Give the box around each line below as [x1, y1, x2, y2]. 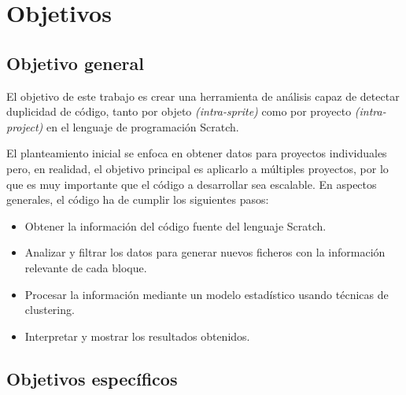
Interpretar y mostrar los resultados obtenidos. [24, 327, 250, 344]
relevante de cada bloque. [24, 259, 147, 275]
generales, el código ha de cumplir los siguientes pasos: [6, 191, 269, 208]
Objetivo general [6, 50, 144, 75]
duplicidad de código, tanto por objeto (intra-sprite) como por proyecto [6, 103, 352, 120]
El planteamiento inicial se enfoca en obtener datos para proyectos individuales [6, 145, 387, 161]
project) [6, 118, 43, 135]
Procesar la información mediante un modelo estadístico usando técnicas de [24, 286, 389, 302]
